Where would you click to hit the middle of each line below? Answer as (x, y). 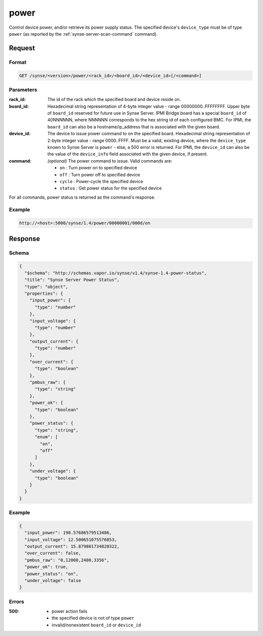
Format (18, 62)
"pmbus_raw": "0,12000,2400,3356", (67, 560)
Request (22, 48)
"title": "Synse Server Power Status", (72, 280)
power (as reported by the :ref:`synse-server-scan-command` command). (83, 34)
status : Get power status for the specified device (111, 188)
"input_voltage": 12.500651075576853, (71, 540)
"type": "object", (46, 287)
